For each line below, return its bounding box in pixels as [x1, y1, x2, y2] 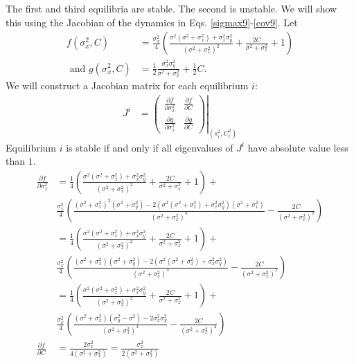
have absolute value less [247, 140, 348, 154]
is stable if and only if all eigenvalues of [66, 140, 233, 154]
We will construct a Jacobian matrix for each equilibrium [6, 78, 249, 93]
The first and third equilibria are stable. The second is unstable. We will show [6, 1, 337, 15]
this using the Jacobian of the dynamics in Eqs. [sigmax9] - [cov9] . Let [6, 15, 298, 29]
